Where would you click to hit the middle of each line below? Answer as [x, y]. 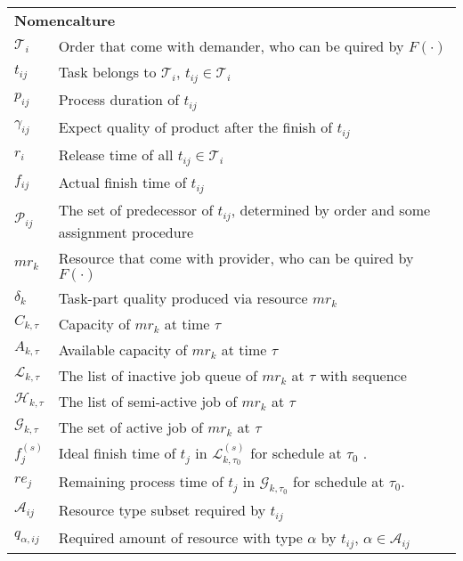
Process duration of [119, 99]
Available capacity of [123, 349]
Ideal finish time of [117, 452]
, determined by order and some [331, 209]
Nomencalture [65, 20]
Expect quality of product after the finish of [195, 126]
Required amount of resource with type [180, 537]
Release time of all [116, 154]
